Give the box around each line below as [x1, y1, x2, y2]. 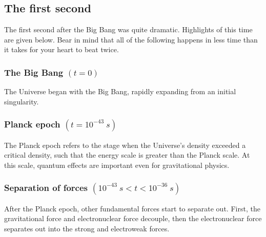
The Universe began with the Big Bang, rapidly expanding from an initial [4, 86, 236, 97]
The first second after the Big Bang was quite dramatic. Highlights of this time [4, 24, 253, 35]
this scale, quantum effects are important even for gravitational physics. [4, 159, 230, 170]
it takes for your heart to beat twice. [4, 44, 119, 55]
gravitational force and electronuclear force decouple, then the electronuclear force [4, 213, 262, 224]
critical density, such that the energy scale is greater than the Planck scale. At [4, 149, 250, 160]
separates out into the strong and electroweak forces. [4, 223, 170, 233]
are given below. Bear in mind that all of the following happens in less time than [4, 34, 258, 45]
